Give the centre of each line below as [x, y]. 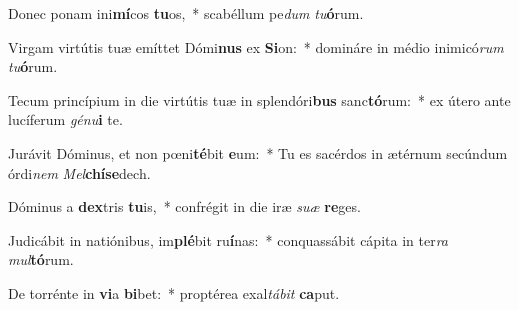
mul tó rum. [41, 259]
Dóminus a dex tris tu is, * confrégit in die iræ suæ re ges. [184, 206]
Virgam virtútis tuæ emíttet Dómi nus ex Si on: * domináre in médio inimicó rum [256, 46]
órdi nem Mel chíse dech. [79, 172]
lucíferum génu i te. [65, 119]
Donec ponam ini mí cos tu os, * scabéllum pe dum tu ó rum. [186, 13]
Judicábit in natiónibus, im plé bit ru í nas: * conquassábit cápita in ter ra [228, 239]
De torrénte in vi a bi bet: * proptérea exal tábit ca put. [174, 292]
